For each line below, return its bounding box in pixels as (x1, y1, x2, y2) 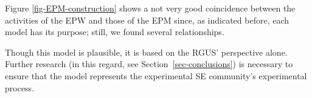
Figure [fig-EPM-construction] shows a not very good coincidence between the (5, 2, 296, 14)
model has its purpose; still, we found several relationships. (5, 25, 224, 38)
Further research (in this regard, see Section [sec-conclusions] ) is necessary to (5, 57, 293, 70)
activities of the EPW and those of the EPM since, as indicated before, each (5, 13, 289, 26)
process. (5, 81, 35, 94)
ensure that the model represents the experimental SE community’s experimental (5, 69, 307, 82)
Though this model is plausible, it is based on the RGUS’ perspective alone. (5, 45, 288, 58)
